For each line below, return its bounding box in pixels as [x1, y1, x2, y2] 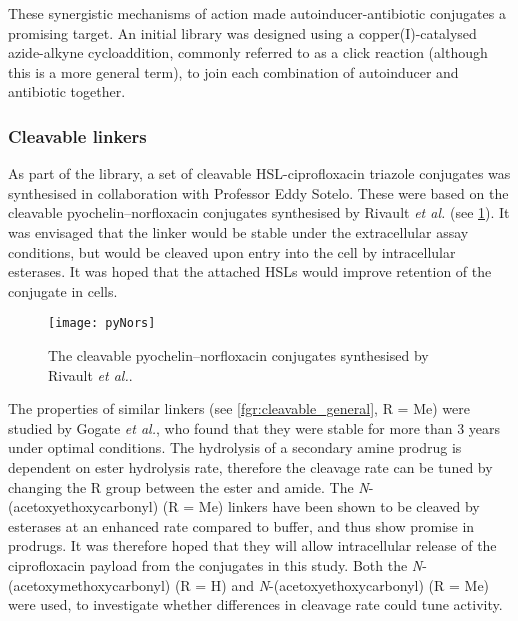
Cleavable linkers [8, 123, 147, 148]
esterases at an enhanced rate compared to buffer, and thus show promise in [8, 515, 475, 536]
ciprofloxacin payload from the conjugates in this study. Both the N [8, 554, 423, 575]
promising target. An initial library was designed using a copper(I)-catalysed [8, 22, 477, 43]
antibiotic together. [8, 81, 126, 102]
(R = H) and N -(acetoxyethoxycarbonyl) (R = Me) [174, 574, 490, 595]
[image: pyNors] [48, 316, 156, 331]
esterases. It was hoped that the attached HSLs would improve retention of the [8, 261, 492, 282]
